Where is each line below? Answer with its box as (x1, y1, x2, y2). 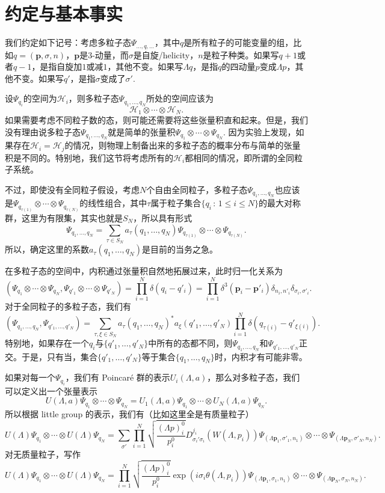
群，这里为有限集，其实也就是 (5, 211, 123, 224)
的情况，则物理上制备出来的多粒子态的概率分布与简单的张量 (64, 139, 301, 152)
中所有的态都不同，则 (148, 337, 233, 349)
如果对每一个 (5, 371, 55, 384)
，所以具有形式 (133, 211, 192, 224)
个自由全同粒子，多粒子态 (146, 183, 248, 195)
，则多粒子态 (68, 92, 119, 105)
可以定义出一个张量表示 (5, 384, 97, 397)
